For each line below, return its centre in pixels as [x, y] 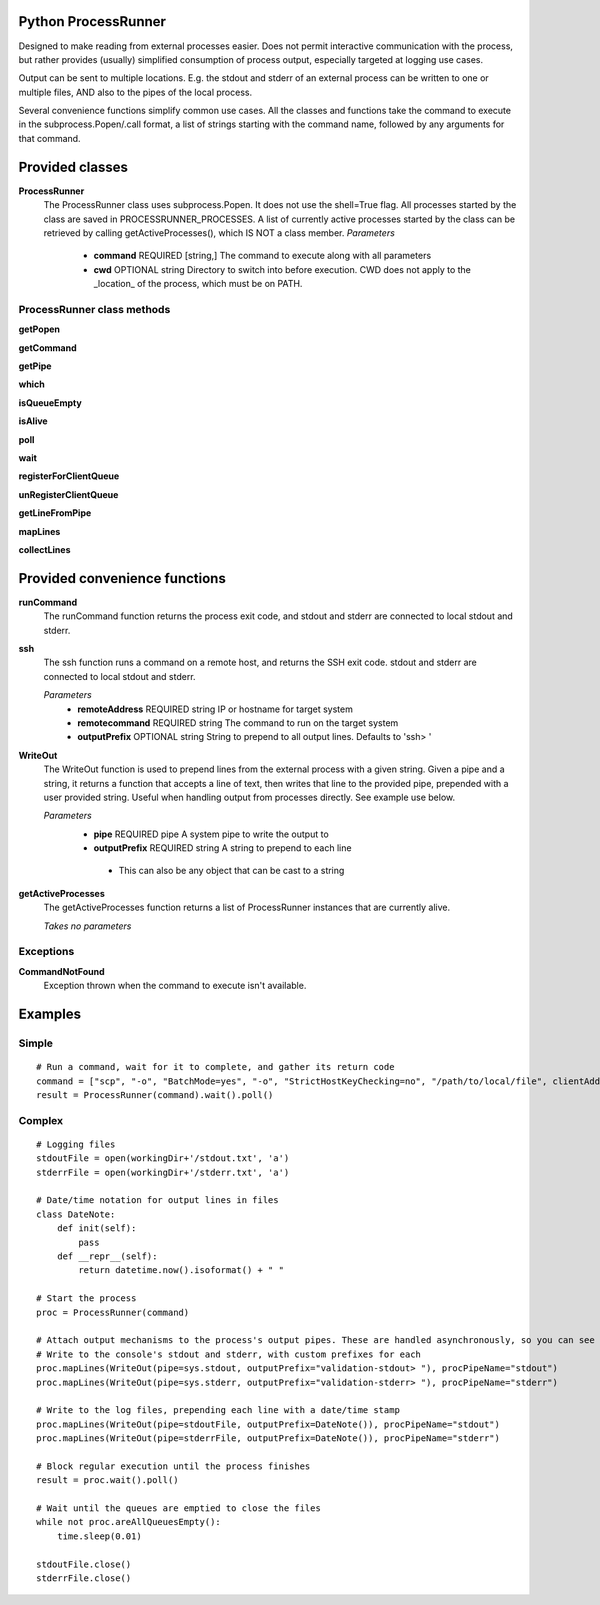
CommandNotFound [61, 971]
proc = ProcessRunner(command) [113, 1312]
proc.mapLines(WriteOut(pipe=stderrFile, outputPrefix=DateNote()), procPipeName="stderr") [268, 1438]
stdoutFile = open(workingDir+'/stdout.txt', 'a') [163, 1158]
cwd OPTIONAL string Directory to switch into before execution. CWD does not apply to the [282, 269]
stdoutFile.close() [84, 1564]
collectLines [44, 549]
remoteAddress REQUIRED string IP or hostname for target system [215, 709]
